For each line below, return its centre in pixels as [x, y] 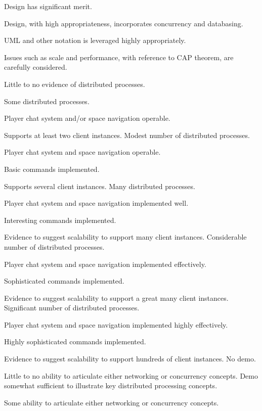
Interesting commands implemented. [60, 220]
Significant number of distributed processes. [72, 308]
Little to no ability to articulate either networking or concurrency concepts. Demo [131, 375]
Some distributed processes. [47, 101]
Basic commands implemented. [52, 169]
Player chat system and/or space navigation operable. [87, 118]
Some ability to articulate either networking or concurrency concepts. [112, 402]
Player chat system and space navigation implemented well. [96, 203]
